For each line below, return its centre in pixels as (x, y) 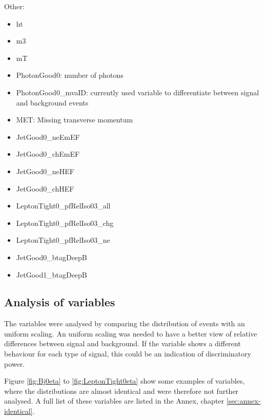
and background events (52, 102)
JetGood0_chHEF (45, 188)
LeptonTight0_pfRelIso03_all (63, 206)
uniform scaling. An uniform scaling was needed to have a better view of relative (131, 333)
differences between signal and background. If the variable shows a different (123, 343)
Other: (14, 6)
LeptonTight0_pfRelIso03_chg (65, 223)
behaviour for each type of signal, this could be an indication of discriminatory (128, 354)
